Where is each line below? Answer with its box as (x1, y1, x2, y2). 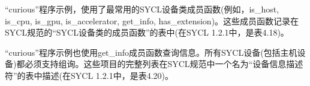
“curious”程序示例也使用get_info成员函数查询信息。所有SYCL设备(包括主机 (5, 46, 297, 58)
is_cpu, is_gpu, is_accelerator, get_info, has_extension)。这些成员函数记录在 (5, 14, 299, 27)
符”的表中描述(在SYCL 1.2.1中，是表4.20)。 (5, 69, 173, 81)
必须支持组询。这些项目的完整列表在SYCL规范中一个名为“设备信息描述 (25, 58, 303, 70)
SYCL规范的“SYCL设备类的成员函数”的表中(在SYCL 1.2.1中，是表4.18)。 (5, 26, 289, 39)
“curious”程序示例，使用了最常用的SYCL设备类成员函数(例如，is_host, (5, 3, 279, 15)
